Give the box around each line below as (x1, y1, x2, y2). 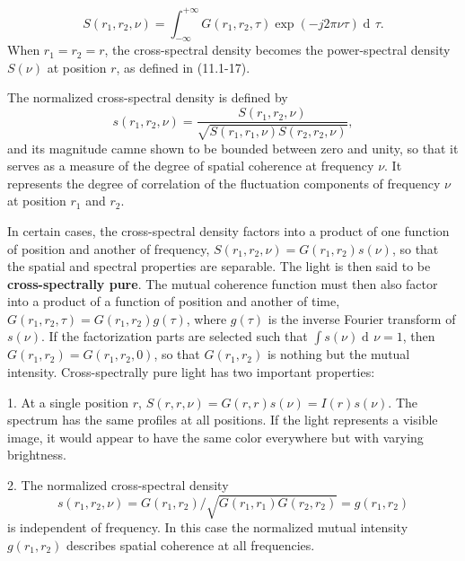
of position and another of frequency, (7, 239, 210, 258)
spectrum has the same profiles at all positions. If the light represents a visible (7, 410, 438, 429)
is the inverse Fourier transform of (268, 309, 456, 328)
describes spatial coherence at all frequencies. (66, 535, 315, 554)
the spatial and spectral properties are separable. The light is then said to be (7, 257, 431, 276)
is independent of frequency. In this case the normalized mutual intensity (7, 518, 408, 537)
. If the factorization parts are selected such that (40, 327, 308, 346)
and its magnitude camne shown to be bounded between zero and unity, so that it (7, 138, 459, 157)
